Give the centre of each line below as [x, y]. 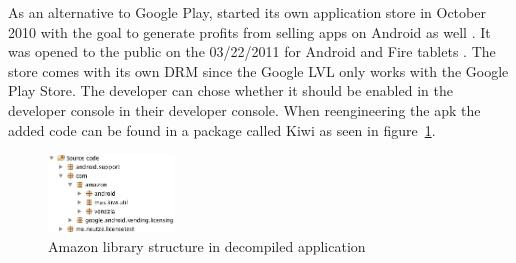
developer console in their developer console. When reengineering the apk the [244, 109]
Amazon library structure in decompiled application [207, 246]
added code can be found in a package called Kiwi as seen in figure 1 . [222, 129]
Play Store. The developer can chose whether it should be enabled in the [230, 90]
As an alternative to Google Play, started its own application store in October [247, 12]
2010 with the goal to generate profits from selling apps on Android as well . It [249, 31]
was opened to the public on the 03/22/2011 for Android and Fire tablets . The [252, 51]
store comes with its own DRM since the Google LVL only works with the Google [258, 70]
